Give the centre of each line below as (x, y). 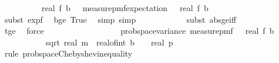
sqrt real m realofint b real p (109, 42)
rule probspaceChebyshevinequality (68, 53)
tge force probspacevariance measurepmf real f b (139, 31)
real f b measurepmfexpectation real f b (125, 8)
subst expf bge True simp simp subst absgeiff (120, 19)
